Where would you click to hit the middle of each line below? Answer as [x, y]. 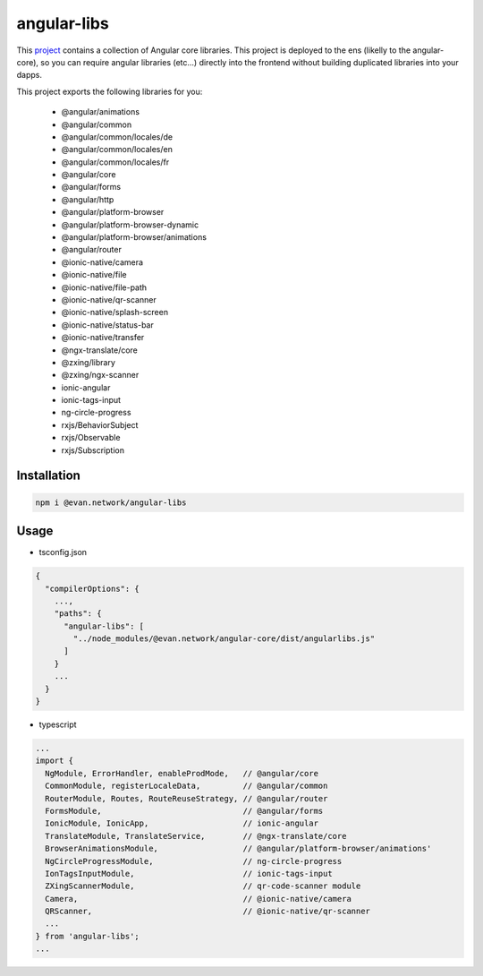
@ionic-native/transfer [103, 338]
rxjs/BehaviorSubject [100, 424]
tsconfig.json [63, 552]
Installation [48, 476]
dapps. [30, 75]
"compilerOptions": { [93, 588]
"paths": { [78, 614]
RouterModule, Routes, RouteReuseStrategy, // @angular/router [186, 798]
